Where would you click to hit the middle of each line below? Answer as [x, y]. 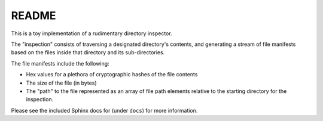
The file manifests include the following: [60, 63]
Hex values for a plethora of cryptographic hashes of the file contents [112, 75]
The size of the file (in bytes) [61, 83]
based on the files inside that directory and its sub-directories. [88, 52]
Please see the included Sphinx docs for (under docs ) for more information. [104, 110]
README [33, 15]
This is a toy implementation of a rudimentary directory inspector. [92, 33]
